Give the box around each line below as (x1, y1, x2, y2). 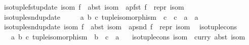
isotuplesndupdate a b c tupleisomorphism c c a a (4, 11, 198, 22)
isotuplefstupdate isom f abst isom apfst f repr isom (4, 2, 184, 12)
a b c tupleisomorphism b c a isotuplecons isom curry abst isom (11, 31, 245, 41)
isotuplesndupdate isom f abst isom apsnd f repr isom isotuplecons (4, 21, 237, 32)
